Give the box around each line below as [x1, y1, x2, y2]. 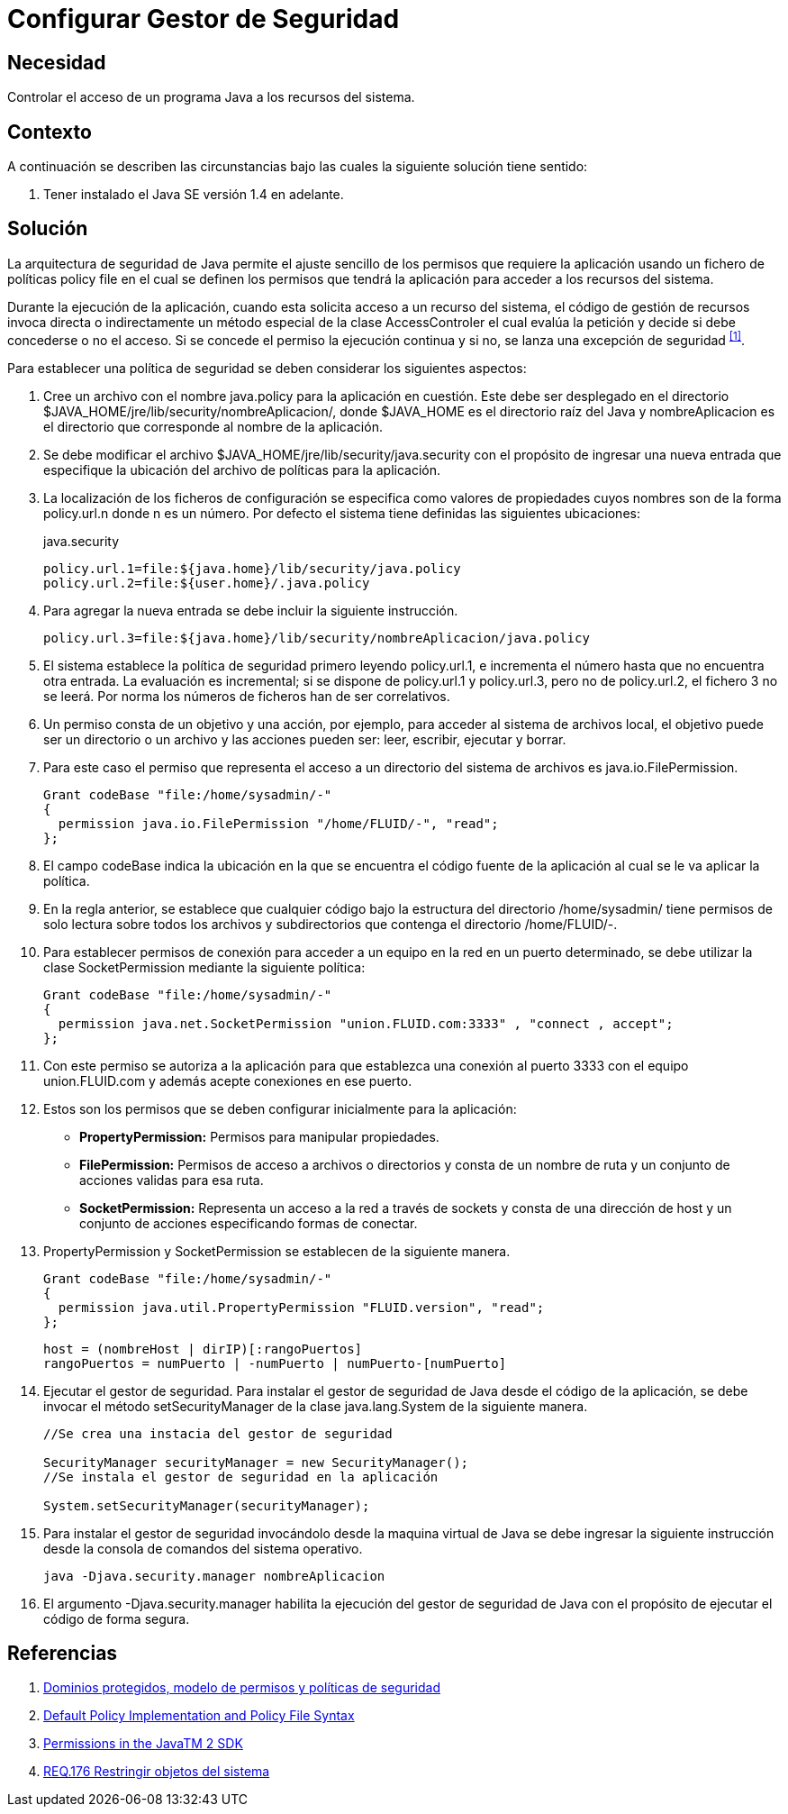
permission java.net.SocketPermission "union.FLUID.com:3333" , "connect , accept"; [58, 1016, 674, 1031]
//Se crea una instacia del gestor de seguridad [43, 1426, 393, 1441]
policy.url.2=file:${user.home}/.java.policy [43, 575, 370, 590]
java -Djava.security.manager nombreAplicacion [43, 1568, 385, 1583]
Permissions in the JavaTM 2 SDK [43, 1736, 243, 1752]
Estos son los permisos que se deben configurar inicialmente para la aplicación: [43, 1100, 517, 1117]
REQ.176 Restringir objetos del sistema [43, 1764, 270, 1780]
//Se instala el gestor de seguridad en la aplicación [43, 1469, 439, 1484]
